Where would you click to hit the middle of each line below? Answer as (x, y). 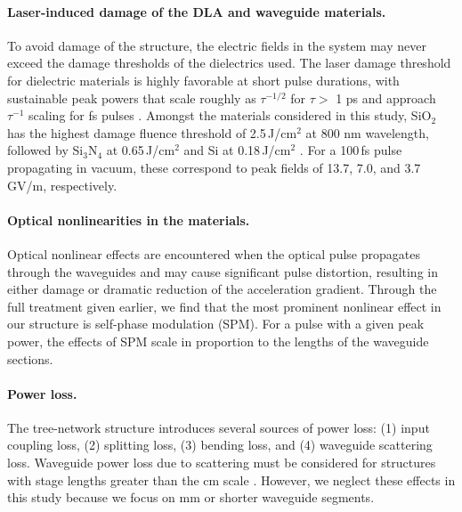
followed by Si (45, 150)
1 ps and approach (386, 98)
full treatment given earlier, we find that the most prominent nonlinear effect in (224, 306)
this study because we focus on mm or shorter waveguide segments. (191, 497)
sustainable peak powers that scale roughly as (132, 98)
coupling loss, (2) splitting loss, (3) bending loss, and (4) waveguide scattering (220, 445)
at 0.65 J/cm (141, 150)
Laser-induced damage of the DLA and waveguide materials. (197, 11)
